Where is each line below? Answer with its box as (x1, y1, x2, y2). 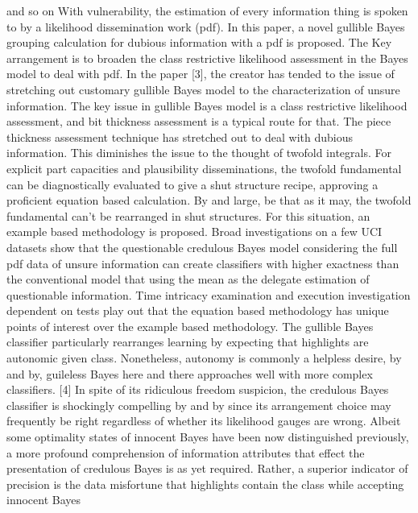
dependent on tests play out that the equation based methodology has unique (6, 302, 389, 319)
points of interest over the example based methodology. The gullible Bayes (6, 317, 374, 334)
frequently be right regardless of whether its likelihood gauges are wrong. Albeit (6, 412, 401, 429)
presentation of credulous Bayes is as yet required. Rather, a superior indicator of (6, 460, 408, 477)
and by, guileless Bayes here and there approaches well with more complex (6, 365, 373, 382)
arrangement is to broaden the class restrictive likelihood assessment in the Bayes (6, 49, 408, 66)
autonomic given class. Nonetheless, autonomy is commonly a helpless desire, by (6, 350, 402, 366)
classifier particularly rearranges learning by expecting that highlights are (6, 333, 369, 350)
